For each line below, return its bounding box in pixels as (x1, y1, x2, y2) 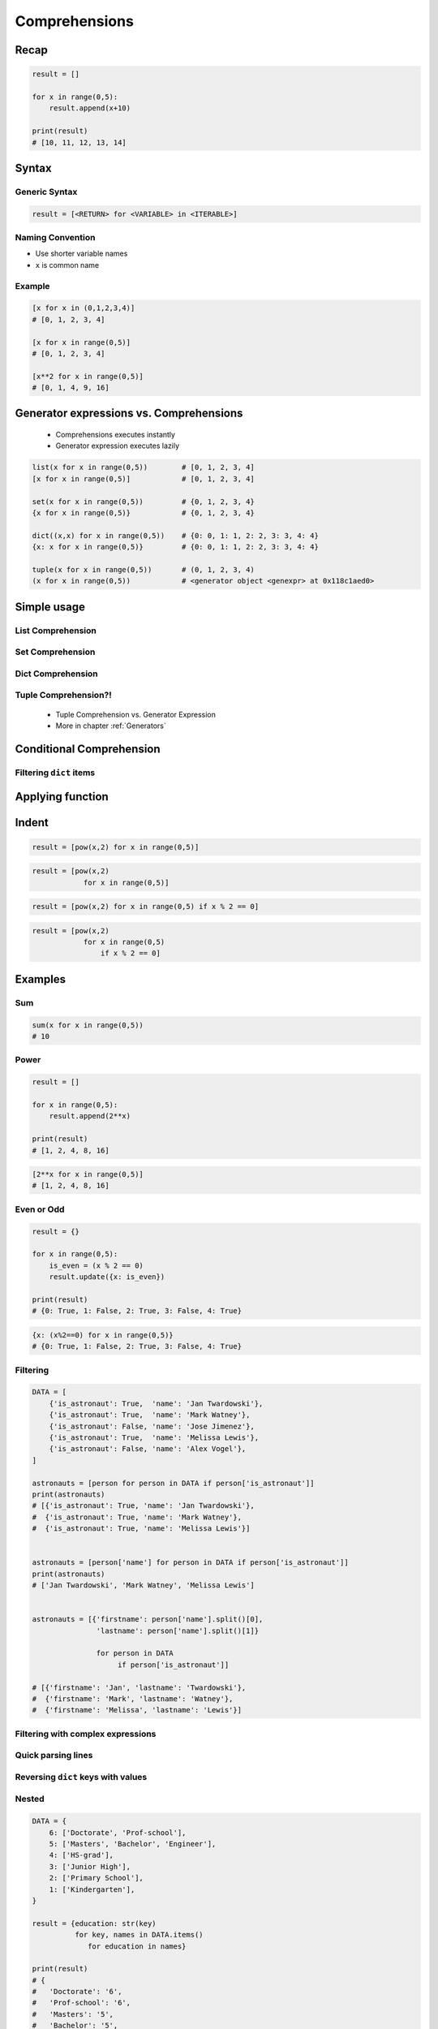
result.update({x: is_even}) (49, 1273, 165, 1282)
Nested (15, 1794, 45, 1805)
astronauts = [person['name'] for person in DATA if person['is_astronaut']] (32, 1558, 349, 1567)
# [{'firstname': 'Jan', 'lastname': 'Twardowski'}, (32, 1682, 247, 1692)
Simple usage (15, 600, 85, 614)
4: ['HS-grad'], (49, 1850, 114, 1860)
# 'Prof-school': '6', (32, 1998, 131, 2008)
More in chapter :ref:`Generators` (55, 721, 166, 730)
